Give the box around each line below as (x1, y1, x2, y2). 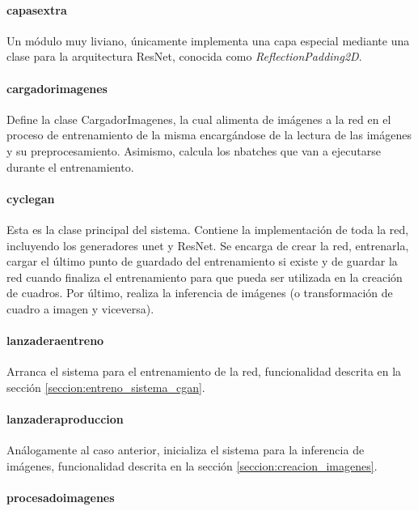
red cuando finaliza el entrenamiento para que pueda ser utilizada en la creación (6, 268, 403, 285)
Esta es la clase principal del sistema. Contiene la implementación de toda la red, (6, 220, 409, 237)
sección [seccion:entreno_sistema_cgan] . (6, 378, 205, 395)
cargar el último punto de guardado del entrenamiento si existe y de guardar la (6, 253, 398, 270)
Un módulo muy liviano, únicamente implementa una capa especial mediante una (6, 32, 410, 49)
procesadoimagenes (6, 489, 115, 506)
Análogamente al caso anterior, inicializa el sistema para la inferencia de (6, 441, 365, 458)
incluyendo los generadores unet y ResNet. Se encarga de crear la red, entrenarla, (6, 236, 409, 253)
